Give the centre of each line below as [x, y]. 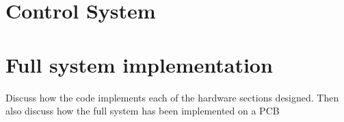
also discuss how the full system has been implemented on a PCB [143, 111]
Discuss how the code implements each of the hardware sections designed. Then [172, 97]
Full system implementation [139, 64]
